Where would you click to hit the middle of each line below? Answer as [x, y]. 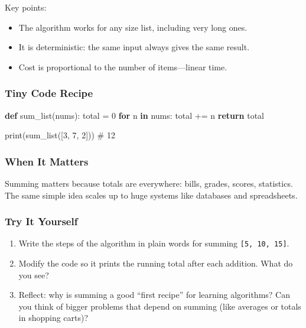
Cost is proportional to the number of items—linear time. [123, 66]
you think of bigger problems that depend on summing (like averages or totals [160, 306]
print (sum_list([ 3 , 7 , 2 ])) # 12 [60, 135]
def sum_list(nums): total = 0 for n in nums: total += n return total [135, 115]
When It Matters [47, 161]
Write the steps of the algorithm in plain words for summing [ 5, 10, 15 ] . [154, 243]
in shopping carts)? [53, 318]
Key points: [26, 7]
